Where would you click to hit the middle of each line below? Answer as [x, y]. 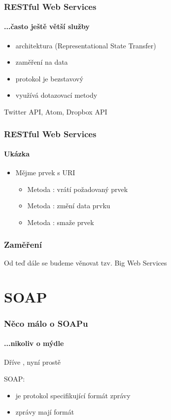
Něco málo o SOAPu [46, 323]
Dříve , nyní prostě [33, 362]
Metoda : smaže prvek [61, 222]
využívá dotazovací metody [56, 95]
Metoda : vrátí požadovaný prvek [78, 189]
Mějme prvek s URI [45, 172]
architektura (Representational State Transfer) [86, 45]
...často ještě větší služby [47, 26]
